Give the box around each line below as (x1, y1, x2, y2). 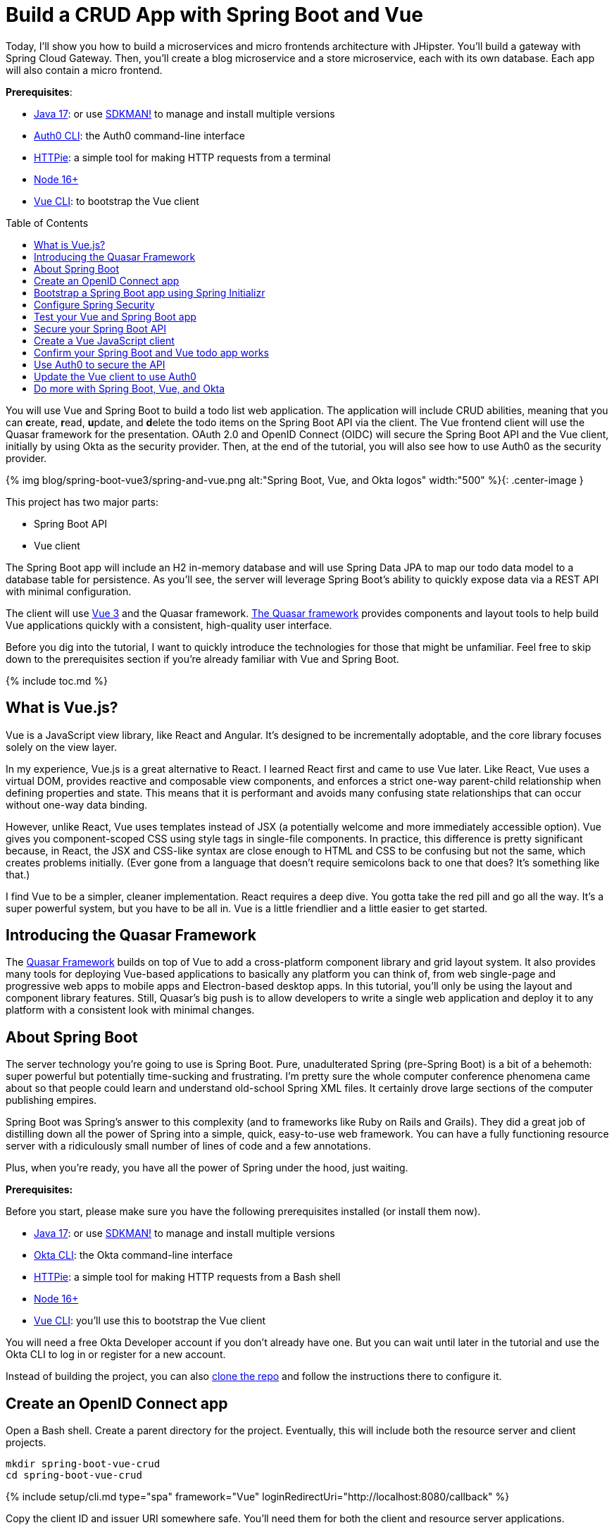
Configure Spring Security (34, 298, 155, 311)
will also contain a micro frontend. (6, 63, 163, 76)
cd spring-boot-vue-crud (6, 1469, 142, 1481)
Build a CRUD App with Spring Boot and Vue (6, 3, 423, 27)
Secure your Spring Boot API (34, 322, 167, 335)
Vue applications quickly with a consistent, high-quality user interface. (6, 618, 332, 631)
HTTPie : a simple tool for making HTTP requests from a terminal (34, 151, 331, 163)
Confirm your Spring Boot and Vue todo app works (34, 346, 269, 359)
